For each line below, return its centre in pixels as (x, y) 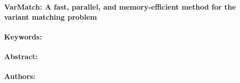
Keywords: (23, 36)
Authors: (20, 76)
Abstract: (21, 56)
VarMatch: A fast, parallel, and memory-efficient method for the (120, 7)
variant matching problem (51, 16)
